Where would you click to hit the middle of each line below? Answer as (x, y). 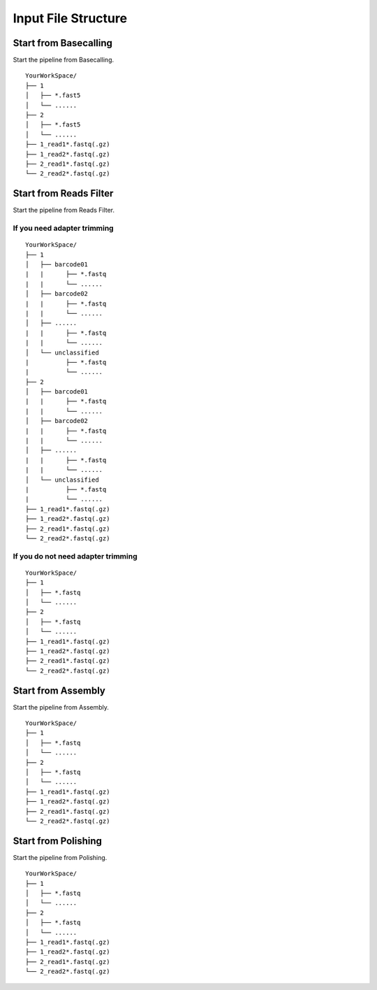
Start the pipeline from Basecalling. (64, 60)
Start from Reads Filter (63, 193)
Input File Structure (70, 18)
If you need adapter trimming (64, 229)
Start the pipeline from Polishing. (60, 857)
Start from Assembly (59, 690)
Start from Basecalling (63, 43)
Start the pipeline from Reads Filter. (64, 210)
